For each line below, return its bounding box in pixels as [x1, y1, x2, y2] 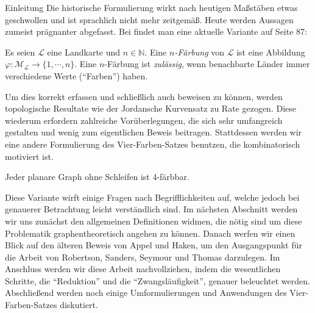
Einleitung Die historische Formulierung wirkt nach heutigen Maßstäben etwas [5, 1, 298, 13]
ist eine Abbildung [236, 45, 305, 58]
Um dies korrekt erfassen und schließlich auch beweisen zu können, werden [5, 90, 283, 103]
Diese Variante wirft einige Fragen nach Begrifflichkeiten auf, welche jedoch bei [5, 190, 300, 203]
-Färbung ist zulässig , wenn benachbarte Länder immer [104, 57, 310, 70]
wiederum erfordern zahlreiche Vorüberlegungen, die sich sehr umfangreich [5, 113, 283, 126]
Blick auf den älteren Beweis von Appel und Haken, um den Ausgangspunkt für [5, 239, 302, 251]
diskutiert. [60, 298, 98, 311]
